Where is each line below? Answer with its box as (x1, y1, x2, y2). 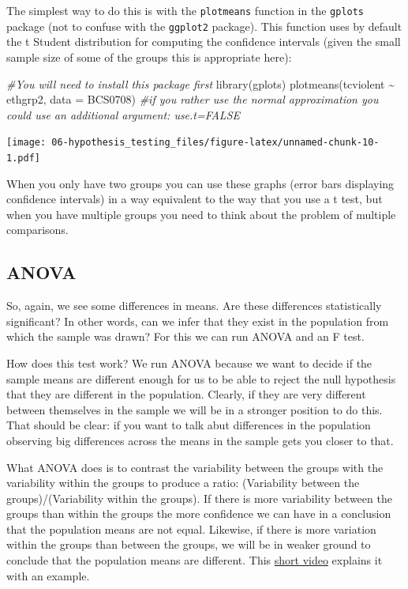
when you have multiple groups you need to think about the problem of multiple (6, 206, 396, 222)
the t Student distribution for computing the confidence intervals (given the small (6, 33, 401, 50)
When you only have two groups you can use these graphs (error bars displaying (6, 175, 395, 191)
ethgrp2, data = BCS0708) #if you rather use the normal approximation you (6, 91, 379, 108)
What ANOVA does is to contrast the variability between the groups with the (6, 459, 384, 475)
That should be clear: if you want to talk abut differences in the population (6, 417, 371, 433)
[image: (6, 137, 47, 149)
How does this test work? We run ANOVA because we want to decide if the (6, 354, 372, 371)
